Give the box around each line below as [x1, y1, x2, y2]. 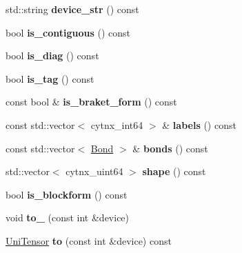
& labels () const [162, 117, 236, 132]
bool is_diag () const [6, 48, 99, 63]
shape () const [142, 164, 206, 179]
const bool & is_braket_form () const [6, 94, 177, 109]
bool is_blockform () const [6, 187, 128, 201]
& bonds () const [132, 141, 208, 155]
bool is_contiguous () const [6, 25, 131, 39]
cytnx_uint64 [65, 164, 123, 179]
